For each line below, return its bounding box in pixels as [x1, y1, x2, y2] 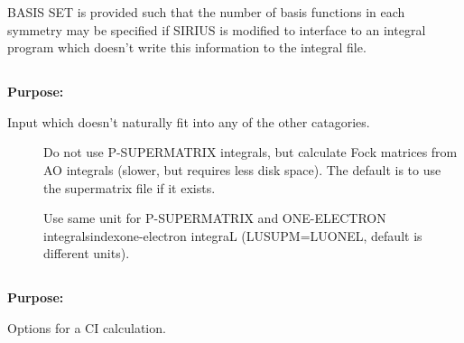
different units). [43, 244, 130, 263]
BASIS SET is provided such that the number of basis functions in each [7, 3, 405, 21]
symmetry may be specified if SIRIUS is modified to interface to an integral [7, 20, 426, 39]
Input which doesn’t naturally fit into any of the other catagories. [7, 112, 370, 131]
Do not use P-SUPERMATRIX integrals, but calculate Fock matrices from [43, 143, 458, 162]
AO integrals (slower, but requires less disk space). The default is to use [43, 160, 441, 179]
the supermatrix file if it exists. [43, 178, 216, 197]
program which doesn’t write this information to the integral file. [7, 38, 367, 57]
